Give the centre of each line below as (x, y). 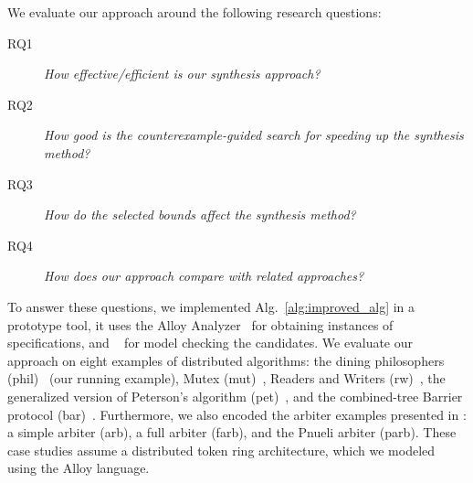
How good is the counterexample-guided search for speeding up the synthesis (254, 135)
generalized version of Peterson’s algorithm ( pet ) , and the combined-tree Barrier (235, 396)
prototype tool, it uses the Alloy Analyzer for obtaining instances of (200, 324)
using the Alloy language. (79, 468)
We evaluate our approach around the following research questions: (194, 12)
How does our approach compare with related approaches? (204, 276)
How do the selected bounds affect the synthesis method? (200, 215)
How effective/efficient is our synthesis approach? (182, 74)
